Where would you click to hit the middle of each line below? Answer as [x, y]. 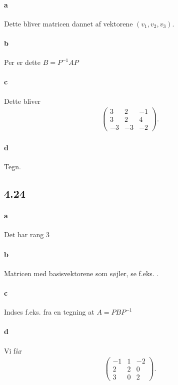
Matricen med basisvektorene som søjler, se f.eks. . [81, 273]
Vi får [13, 350]
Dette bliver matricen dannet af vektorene [68, 23]
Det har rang [24, 234]
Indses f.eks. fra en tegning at [49, 312]
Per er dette [22, 62]
